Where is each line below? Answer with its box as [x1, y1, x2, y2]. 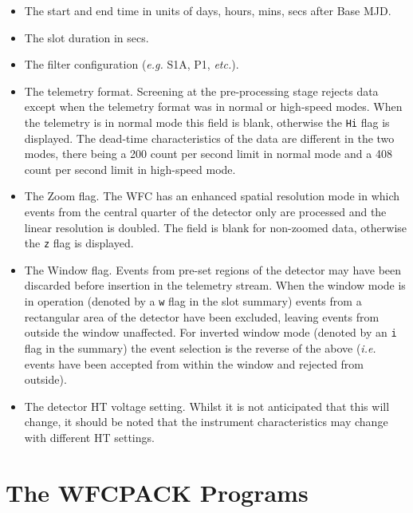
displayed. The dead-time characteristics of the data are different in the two [24, 129, 395, 146]
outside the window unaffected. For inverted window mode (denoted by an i [24, 324, 397, 341]
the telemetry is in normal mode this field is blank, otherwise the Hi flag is [24, 113, 390, 130]
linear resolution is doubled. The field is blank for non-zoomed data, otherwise [24, 219, 407, 235]
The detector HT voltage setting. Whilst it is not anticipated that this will [24, 397, 390, 414]
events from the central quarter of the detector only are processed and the [24, 203, 387, 219]
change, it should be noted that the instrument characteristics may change [24, 413, 388, 430]
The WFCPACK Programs [6, 476, 309, 508]
